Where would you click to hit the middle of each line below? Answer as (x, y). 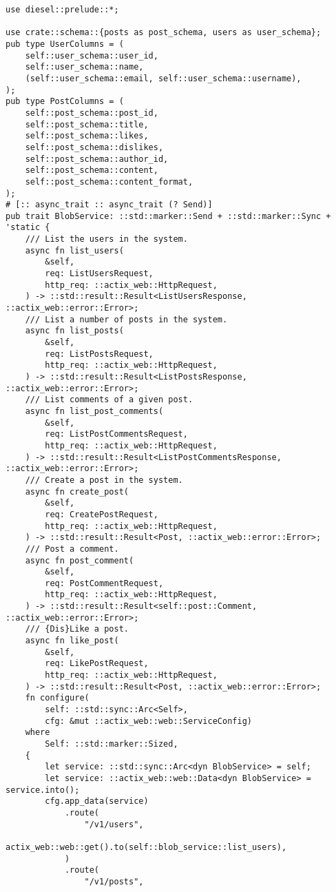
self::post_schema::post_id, (92, 113)
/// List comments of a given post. (109, 400)
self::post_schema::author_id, (97, 159)
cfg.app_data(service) (97, 801)
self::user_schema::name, (84, 67)
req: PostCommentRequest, (104, 583)
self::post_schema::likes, (87, 136)
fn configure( (57, 698)
